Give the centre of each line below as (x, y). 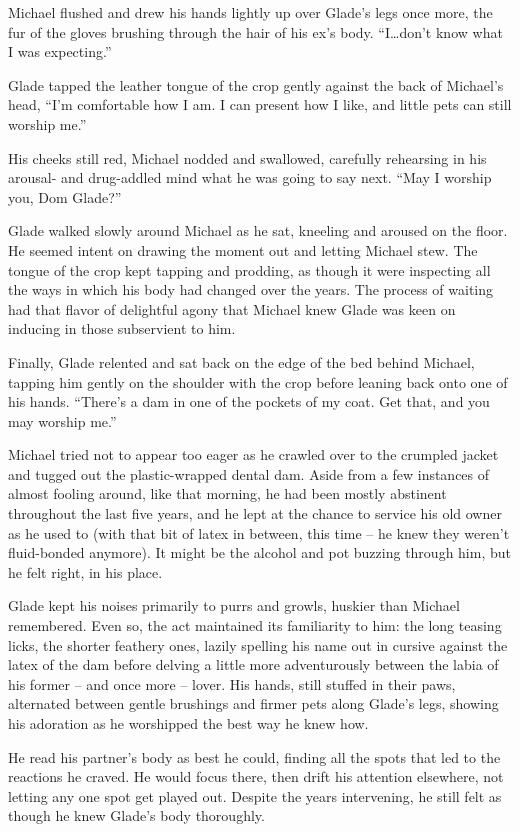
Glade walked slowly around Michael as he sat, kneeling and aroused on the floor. (258, 230)
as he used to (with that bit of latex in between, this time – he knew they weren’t (259, 532)
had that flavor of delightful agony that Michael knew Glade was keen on (232, 308)
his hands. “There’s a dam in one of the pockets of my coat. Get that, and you (249, 401)
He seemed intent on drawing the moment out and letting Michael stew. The (243, 249)
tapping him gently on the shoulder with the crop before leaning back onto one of (258, 381)
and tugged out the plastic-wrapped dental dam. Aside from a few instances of (249, 473)
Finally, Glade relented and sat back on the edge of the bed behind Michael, (241, 361)
